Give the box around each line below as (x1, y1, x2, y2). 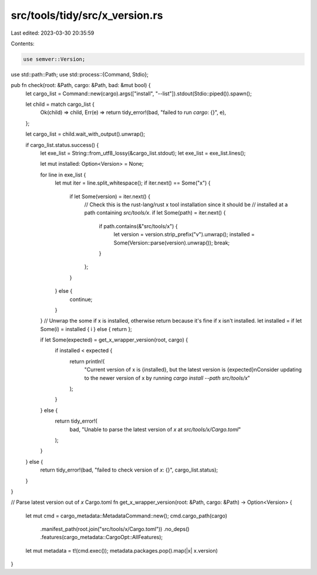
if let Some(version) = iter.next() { (69, 193, 151, 200)
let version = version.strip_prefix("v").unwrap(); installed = (113, 231, 255, 238)
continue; (69, 296, 93, 303)
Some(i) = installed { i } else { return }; (40, 325, 132, 332)
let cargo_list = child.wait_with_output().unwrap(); (25, 131, 146, 138)
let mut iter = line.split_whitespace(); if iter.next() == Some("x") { (55, 179, 211, 186)
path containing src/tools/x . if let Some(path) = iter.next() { (84, 209, 226, 216)
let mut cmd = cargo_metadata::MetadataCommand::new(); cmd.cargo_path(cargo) (25, 512, 228, 519)
